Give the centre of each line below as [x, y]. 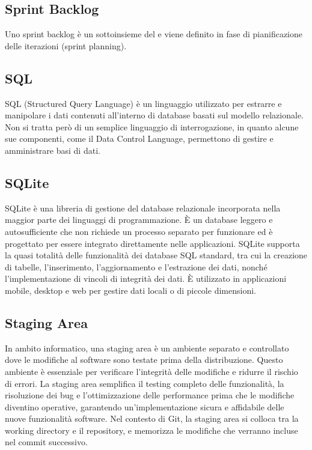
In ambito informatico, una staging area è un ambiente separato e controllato [147, 348]
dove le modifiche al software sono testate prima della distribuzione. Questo [144, 360]
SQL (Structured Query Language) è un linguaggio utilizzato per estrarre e [143, 103]
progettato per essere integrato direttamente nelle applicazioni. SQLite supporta [152, 243]
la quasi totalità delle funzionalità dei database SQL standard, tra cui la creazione [156, 255]
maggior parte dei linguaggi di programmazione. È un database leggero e [139, 220]
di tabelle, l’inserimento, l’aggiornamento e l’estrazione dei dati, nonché [136, 266]
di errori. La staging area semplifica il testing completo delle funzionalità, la [145, 383]
